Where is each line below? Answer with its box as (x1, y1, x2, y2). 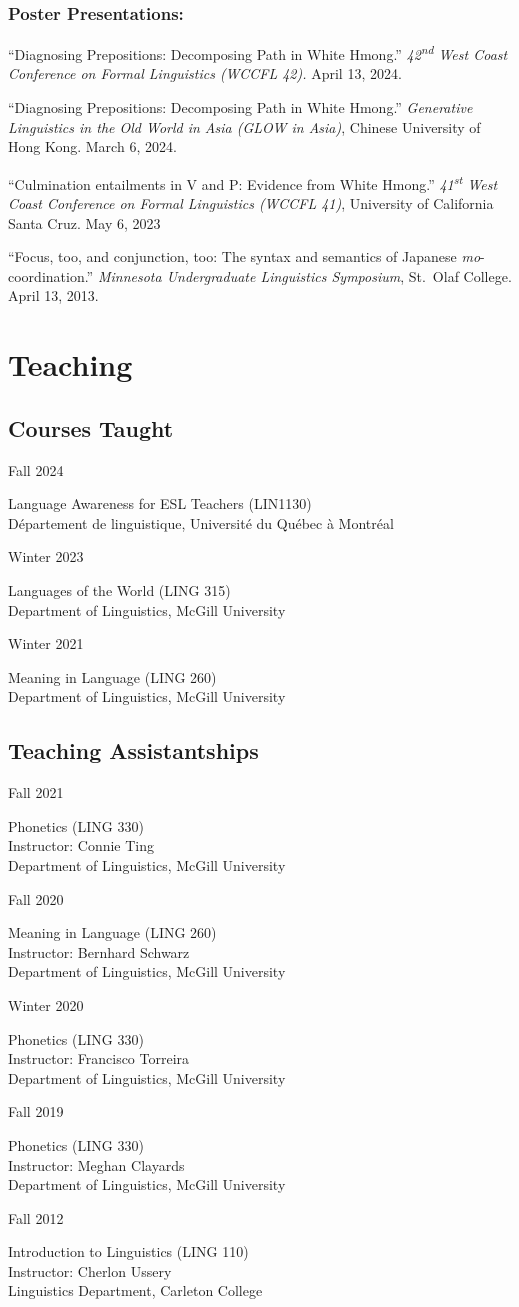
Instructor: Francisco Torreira (8, 1048, 190, 1069)
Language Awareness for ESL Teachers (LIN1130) (8, 493, 312, 514)
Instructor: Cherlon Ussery (8, 1260, 172, 1281)
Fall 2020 (8, 888, 64, 909)
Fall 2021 (8, 782, 64, 803)
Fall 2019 (8, 1101, 64, 1122)
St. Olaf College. (408, 265, 512, 286)
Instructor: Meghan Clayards (8, 1154, 185, 1175)
